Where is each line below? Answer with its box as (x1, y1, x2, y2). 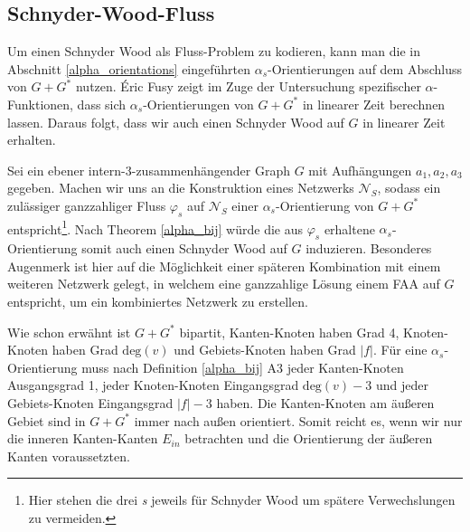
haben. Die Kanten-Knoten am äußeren (216, 393, 435, 412)
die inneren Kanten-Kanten (7, 429, 158, 448)
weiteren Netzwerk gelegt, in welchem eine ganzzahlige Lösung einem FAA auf (7, 274, 440, 293)
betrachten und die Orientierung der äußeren (184, 429, 433, 448)
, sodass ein (377, 178, 441, 197)
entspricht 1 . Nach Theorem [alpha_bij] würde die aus (7, 216, 303, 238)
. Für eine (373, 340, 428, 359)
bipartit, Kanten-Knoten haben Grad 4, (179, 322, 399, 341)
